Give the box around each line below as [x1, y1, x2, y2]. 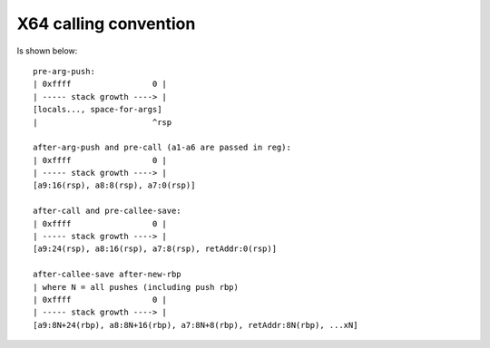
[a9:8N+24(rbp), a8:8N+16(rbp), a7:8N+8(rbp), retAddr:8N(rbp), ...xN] [33, 320, 358, 330]
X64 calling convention [16, 14, 196, 34]
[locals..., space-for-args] [33, 104, 162, 115]
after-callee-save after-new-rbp [33, 269, 181, 280]
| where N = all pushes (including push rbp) [33, 282, 240, 292]
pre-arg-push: [33, 66, 95, 76]
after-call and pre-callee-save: [33, 206, 181, 217]
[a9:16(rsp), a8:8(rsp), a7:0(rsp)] [33, 180, 196, 190]
